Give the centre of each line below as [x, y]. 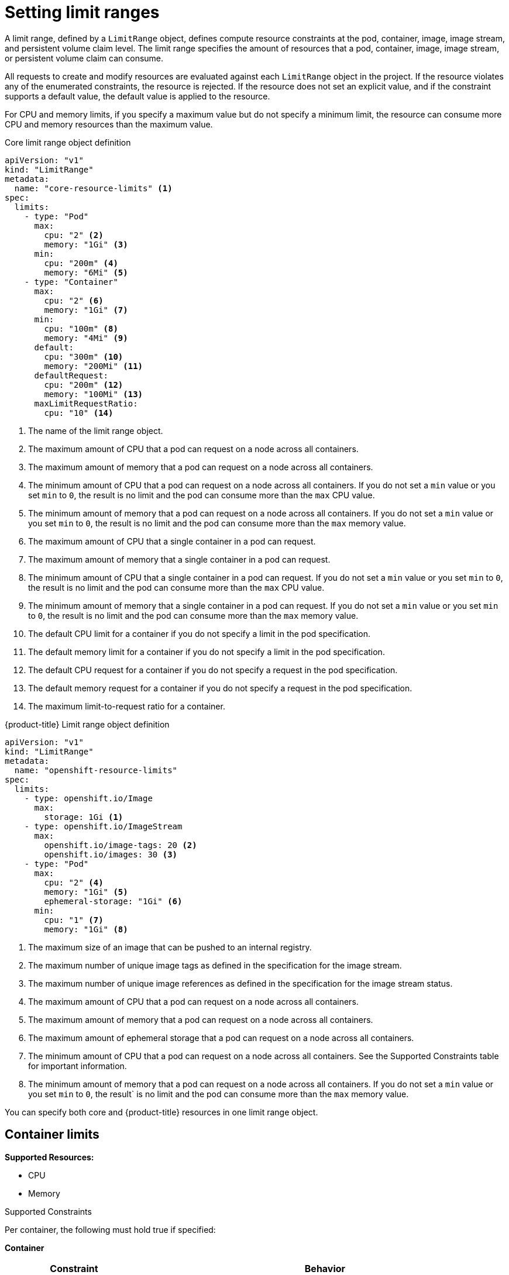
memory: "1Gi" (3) [86, 244]
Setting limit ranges [82, 12]
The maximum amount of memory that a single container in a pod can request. [179, 559]
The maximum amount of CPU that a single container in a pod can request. [172, 541]
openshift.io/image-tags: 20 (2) [121, 845]
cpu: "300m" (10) [84, 356]
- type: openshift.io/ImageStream [103, 826]
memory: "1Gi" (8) [86, 929]
